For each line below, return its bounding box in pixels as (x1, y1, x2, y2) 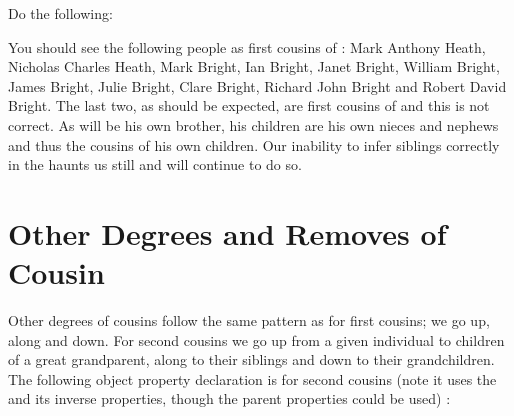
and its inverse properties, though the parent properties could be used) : (8, 388, 451, 409)
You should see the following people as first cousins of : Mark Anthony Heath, (8, 36, 486, 57)
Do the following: (8, 3, 113, 23)
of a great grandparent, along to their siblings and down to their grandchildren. (8, 349, 495, 370)
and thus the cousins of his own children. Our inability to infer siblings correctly (8, 134, 500, 155)
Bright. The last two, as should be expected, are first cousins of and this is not (8, 95, 490, 116)
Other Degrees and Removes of (8, 212, 447, 253)
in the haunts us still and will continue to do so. (8, 154, 302, 175)
